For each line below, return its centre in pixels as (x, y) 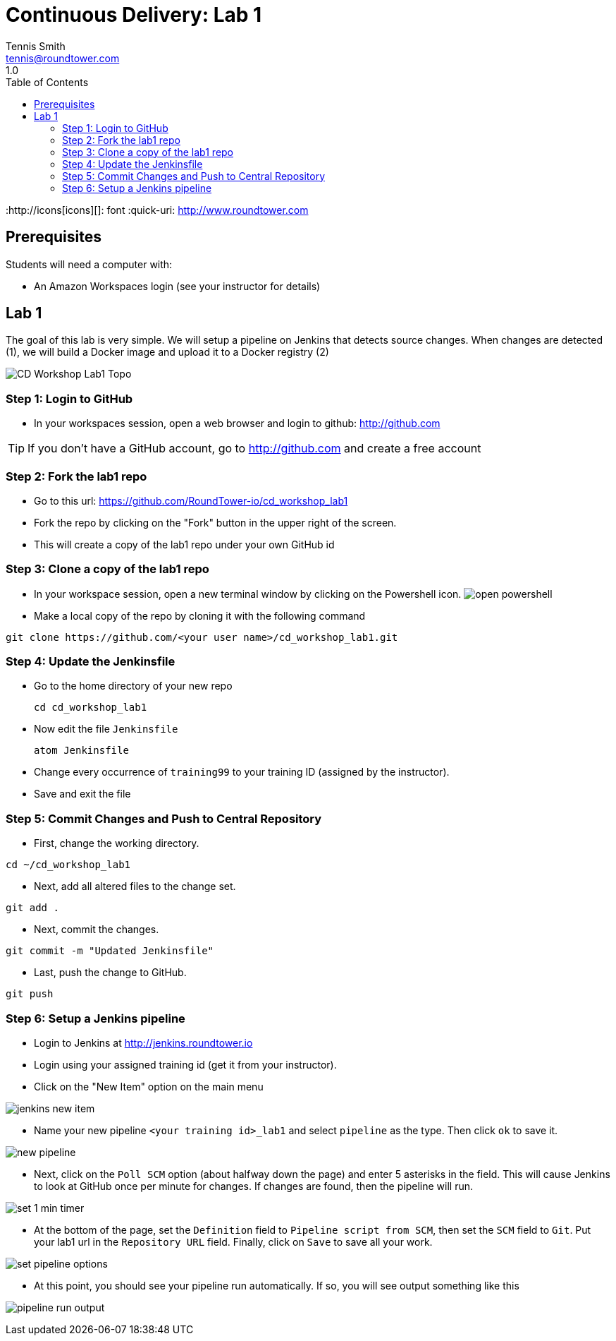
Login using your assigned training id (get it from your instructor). (185, 1064)
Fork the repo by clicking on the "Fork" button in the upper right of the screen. (215, 522)
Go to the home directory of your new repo (133, 686)
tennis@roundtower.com (63, 58)
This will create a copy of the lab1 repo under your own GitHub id (184, 544)
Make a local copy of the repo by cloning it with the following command (200, 615)
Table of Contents (47, 82)
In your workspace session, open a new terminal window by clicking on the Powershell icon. (248, 594)
